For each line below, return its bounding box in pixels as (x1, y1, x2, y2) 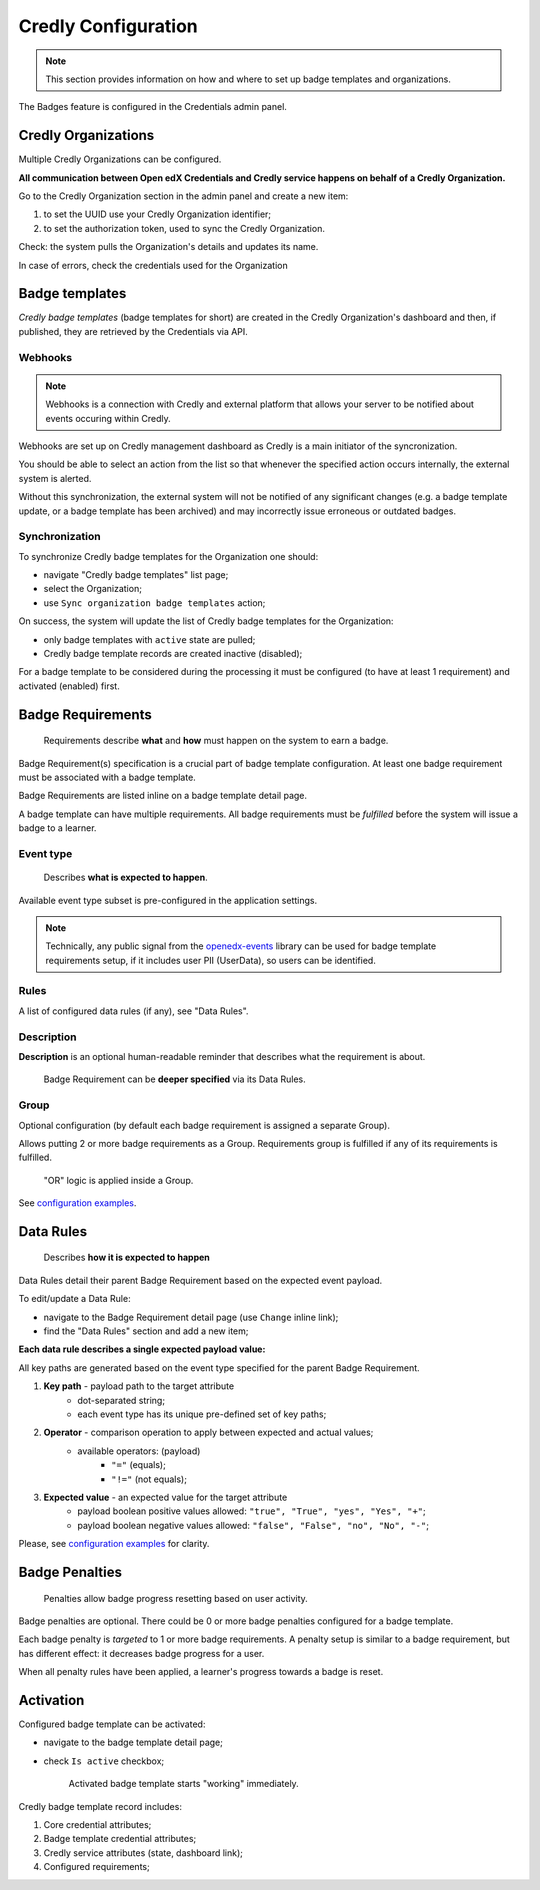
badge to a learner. (18, 822, 97, 834)
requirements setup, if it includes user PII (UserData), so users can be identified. (45, 954, 377, 966)
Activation (18, 1691, 85, 1709)
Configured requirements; (43, 1861, 150, 1873)
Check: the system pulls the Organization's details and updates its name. (18, 241, 319, 253)
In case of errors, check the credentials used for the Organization (18, 259, 289, 271)
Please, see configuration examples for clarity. (18, 1538, 210, 1550)
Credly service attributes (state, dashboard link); (43, 1846, 244, 1859)
